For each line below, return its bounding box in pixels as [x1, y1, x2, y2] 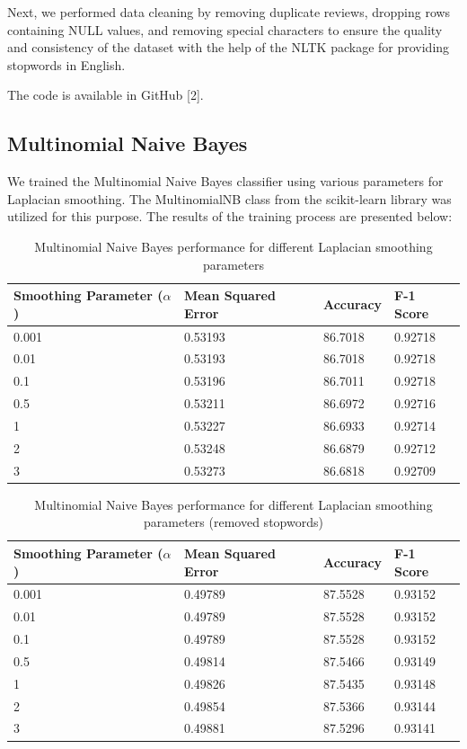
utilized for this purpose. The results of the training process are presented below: [7, 207, 453, 226]
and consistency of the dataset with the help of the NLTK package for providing [7, 38, 450, 57]
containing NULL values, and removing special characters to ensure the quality [7, 20, 443, 39]
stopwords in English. [7, 55, 126, 74]
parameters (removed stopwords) [144, 513, 323, 531]
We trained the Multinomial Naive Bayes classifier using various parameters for [7, 172, 444, 191]
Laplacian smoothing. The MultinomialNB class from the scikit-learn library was [7, 189, 452, 208]
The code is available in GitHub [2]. [7, 85, 204, 104]
